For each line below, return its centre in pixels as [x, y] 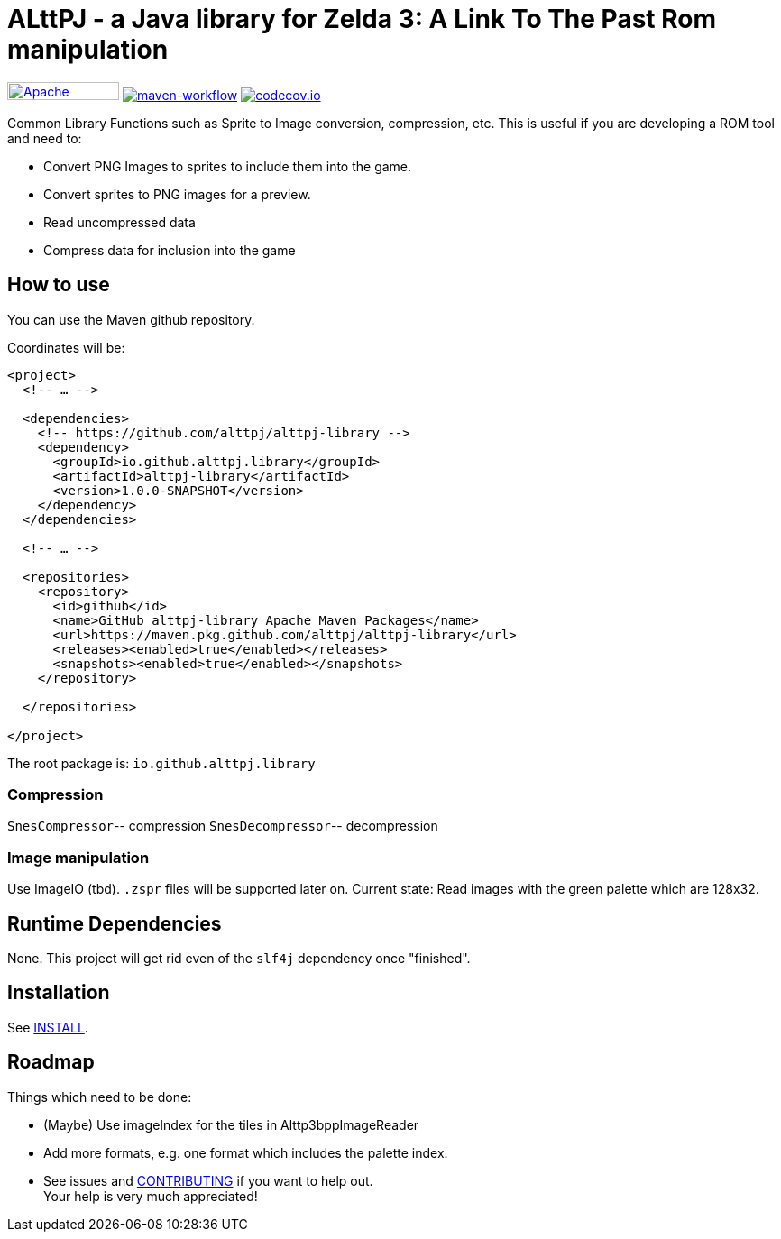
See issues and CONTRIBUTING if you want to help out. [208, 1180]
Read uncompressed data [119, 222]
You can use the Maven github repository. [131, 319]
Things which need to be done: [100, 1097]
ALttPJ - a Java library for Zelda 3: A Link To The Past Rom [362, 19]
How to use [59, 285]
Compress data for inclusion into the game [170, 250]
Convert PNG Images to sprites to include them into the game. [228, 166]
